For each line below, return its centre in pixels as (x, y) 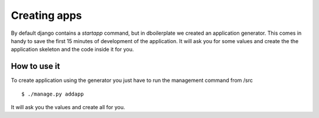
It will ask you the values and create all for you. (68, 107)
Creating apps (46, 15)
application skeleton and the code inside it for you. (72, 50)
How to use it (35, 66)
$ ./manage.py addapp (53, 94)
